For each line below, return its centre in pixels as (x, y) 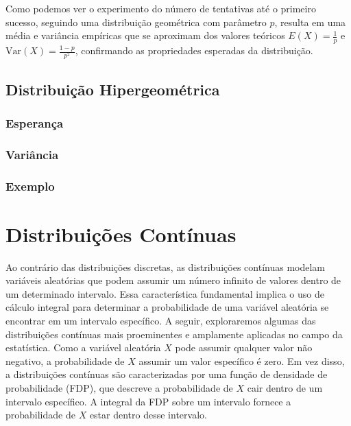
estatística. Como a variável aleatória (83, 347)
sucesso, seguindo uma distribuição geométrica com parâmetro (136, 22)
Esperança (35, 122)
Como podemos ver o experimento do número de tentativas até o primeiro (161, 8)
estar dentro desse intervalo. (148, 415)
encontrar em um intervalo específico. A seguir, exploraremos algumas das (161, 320)
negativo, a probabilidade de (65, 360)
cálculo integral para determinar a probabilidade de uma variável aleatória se (167, 307)
